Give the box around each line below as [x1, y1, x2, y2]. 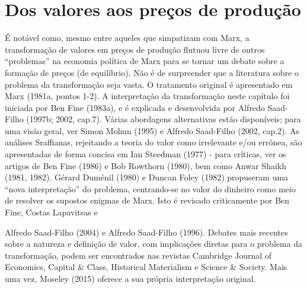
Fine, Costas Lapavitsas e [5, 206, 98, 218]
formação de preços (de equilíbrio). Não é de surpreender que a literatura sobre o [5, 66, 299, 78]
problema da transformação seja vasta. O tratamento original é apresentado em [5, 78, 293, 90]
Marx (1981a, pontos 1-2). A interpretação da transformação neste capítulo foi [5, 90, 290, 102]
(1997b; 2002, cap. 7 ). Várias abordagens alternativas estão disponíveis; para [26, 113, 301, 125]
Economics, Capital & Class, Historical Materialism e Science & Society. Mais [5, 261, 287, 273]
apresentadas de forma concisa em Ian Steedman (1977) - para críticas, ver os [5, 148, 286, 160]
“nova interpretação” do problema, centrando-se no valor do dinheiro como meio [5, 182, 296, 195]
